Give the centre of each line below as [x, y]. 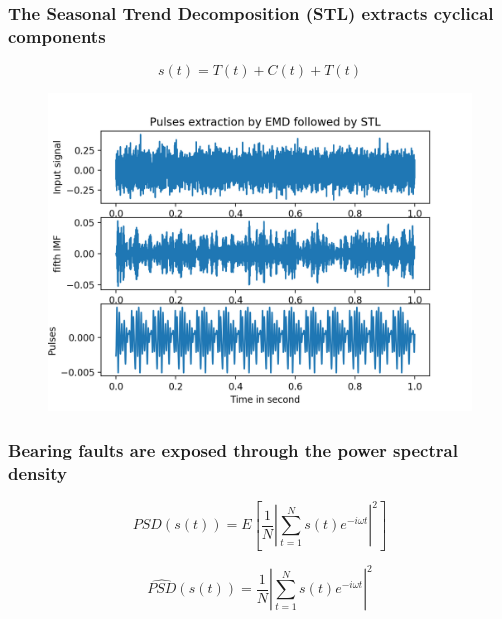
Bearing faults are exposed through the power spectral [233, 449]
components [57, 35]
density [37, 472]
